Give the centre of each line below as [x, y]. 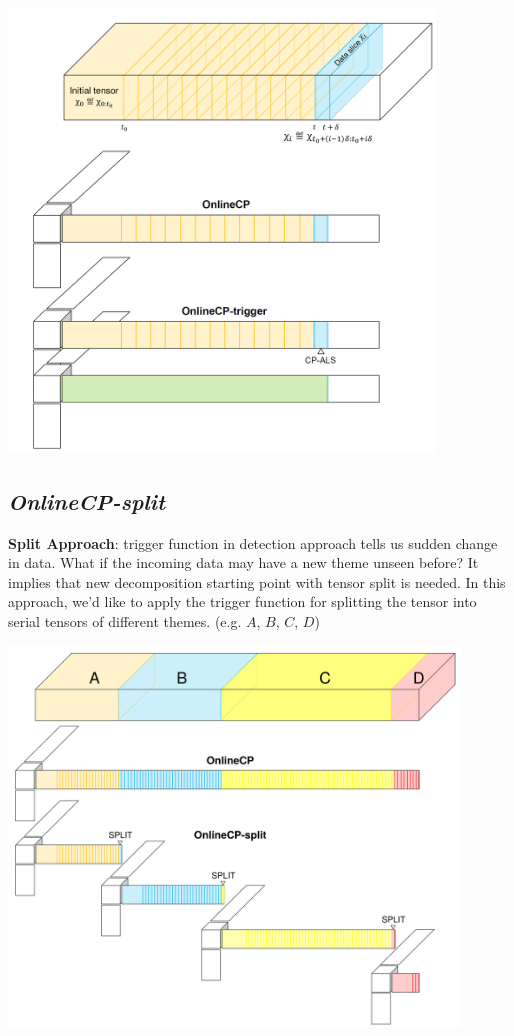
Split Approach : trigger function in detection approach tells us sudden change [253, 542]
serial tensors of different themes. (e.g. [125, 621]
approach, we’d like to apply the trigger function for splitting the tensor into [242, 601]
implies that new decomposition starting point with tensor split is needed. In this [257, 581]
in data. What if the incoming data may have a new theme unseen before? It [243, 562]
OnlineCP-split [87, 500]
